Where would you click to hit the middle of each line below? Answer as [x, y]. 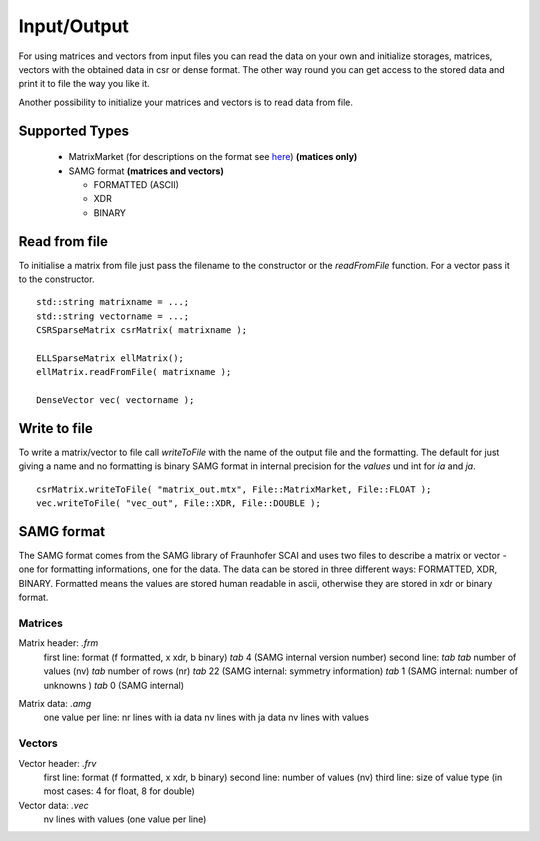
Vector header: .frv [57, 763]
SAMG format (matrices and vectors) [146, 171]
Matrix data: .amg [55, 703]
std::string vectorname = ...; [113, 316]
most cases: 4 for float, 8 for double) [119, 791]
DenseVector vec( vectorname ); [115, 400]
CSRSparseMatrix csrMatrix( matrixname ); [142, 330]
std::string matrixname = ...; [113, 302]
